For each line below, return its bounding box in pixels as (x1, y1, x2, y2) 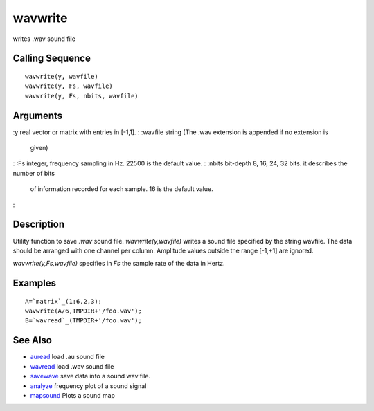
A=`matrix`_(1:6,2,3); (25, 298, 103, 305)
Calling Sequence (12, 53, 91, 64)
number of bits (12, 169, 55, 177)
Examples (12, 277, 57, 289)
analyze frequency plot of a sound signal (30, 381, 147, 390)
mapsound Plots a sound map (30, 391, 116, 399)
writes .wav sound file (12, 35, 76, 43)
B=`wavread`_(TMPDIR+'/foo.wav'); (25, 317, 142, 325)
